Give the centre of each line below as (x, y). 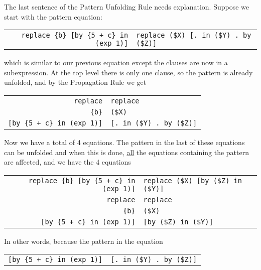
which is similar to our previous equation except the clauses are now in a (116, 62)
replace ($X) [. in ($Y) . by (194, 35)
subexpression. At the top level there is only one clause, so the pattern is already (128, 72)
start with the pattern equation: (53, 16)
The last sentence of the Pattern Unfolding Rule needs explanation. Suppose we (127, 7)
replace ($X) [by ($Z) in (192, 180)
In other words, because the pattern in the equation (84, 241)
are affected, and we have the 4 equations (68, 162)
